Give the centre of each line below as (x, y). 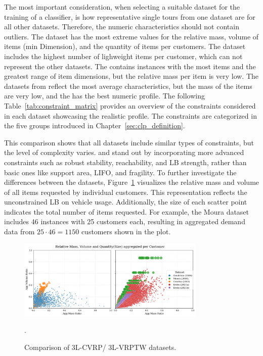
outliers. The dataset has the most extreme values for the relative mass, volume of (131, 36)
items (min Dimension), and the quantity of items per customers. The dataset (125, 46)
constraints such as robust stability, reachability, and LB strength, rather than (125, 162)
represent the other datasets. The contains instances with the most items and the (130, 66)
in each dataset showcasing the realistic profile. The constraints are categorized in (130, 115)
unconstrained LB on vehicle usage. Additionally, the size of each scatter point (126, 202)
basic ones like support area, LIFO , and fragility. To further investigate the (120, 172)
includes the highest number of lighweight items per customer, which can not (123, 56)
